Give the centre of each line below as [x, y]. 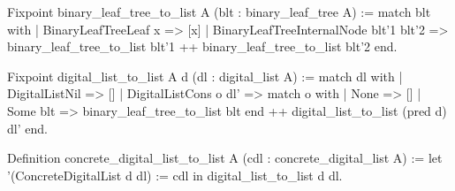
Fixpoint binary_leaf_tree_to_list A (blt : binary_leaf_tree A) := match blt [219, 11]
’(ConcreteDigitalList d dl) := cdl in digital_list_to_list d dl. [175, 175]
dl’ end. [27, 128]
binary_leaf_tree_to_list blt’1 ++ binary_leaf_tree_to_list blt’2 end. [202, 46]
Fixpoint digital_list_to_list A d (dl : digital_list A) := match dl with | [205, 76]
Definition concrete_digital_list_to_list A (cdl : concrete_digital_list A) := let [225, 158]
